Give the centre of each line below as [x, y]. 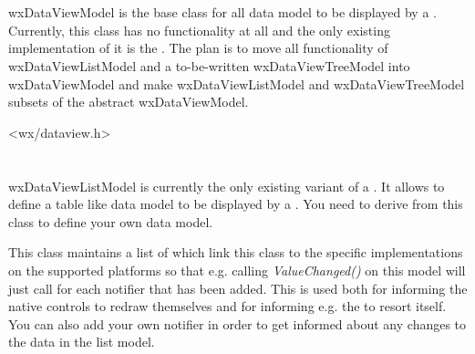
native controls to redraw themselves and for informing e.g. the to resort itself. [227, 306]
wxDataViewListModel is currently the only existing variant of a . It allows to [227, 186]
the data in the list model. [82, 342]
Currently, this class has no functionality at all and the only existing [199, 30]
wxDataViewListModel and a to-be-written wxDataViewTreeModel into [209, 65]
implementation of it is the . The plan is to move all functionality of [198, 48]
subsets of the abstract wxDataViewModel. [129, 102]
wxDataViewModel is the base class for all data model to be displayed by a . [222, 12]
